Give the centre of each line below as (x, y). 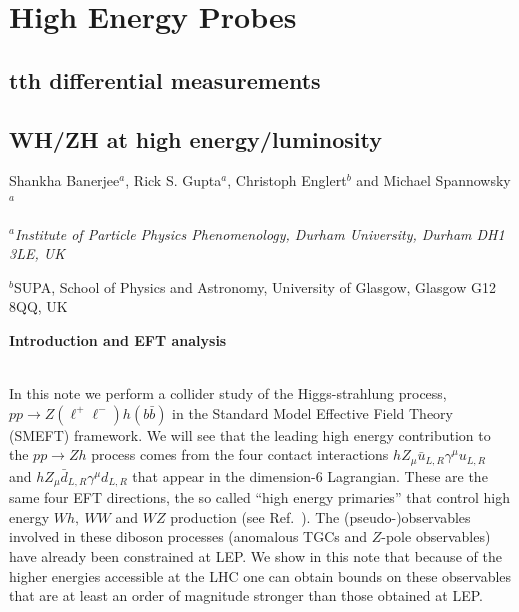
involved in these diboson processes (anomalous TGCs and (188, 536)
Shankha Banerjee (64, 180)
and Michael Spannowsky (433, 180)
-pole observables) (436, 536)
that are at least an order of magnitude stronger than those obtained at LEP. (246, 595)
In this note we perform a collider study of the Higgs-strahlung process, (228, 393)
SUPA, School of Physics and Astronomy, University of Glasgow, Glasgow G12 (254, 286)
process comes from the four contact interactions (240, 454)
